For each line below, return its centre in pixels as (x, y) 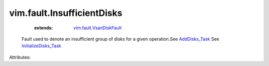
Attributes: (20, 57)
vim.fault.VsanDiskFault (98, 28)
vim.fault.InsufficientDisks (66, 13)
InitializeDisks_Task (42, 46)
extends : (44, 28)
